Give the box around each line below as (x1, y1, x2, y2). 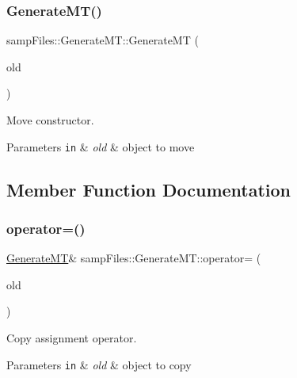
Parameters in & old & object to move (6, 138, 195, 155)
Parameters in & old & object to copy (6, 356, 192, 372)
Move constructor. (6, 112, 94, 128)
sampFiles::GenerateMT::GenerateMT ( (6, 32, 199, 48)
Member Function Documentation (6, 177, 291, 201)
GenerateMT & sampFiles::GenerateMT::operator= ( (6, 250, 261, 266)
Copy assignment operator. (6, 330, 137, 346)
